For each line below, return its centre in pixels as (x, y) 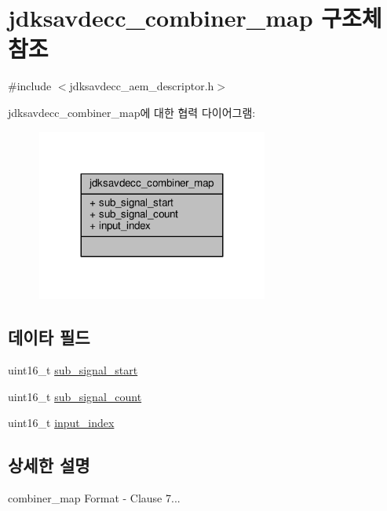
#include (30, 86)
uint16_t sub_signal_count (75, 396)
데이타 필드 (49, 337)
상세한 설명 (49, 465)
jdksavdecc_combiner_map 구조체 (195, 18)
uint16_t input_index (61, 423)
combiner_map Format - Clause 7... (94, 497)
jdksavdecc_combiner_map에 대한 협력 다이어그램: (132, 112)
